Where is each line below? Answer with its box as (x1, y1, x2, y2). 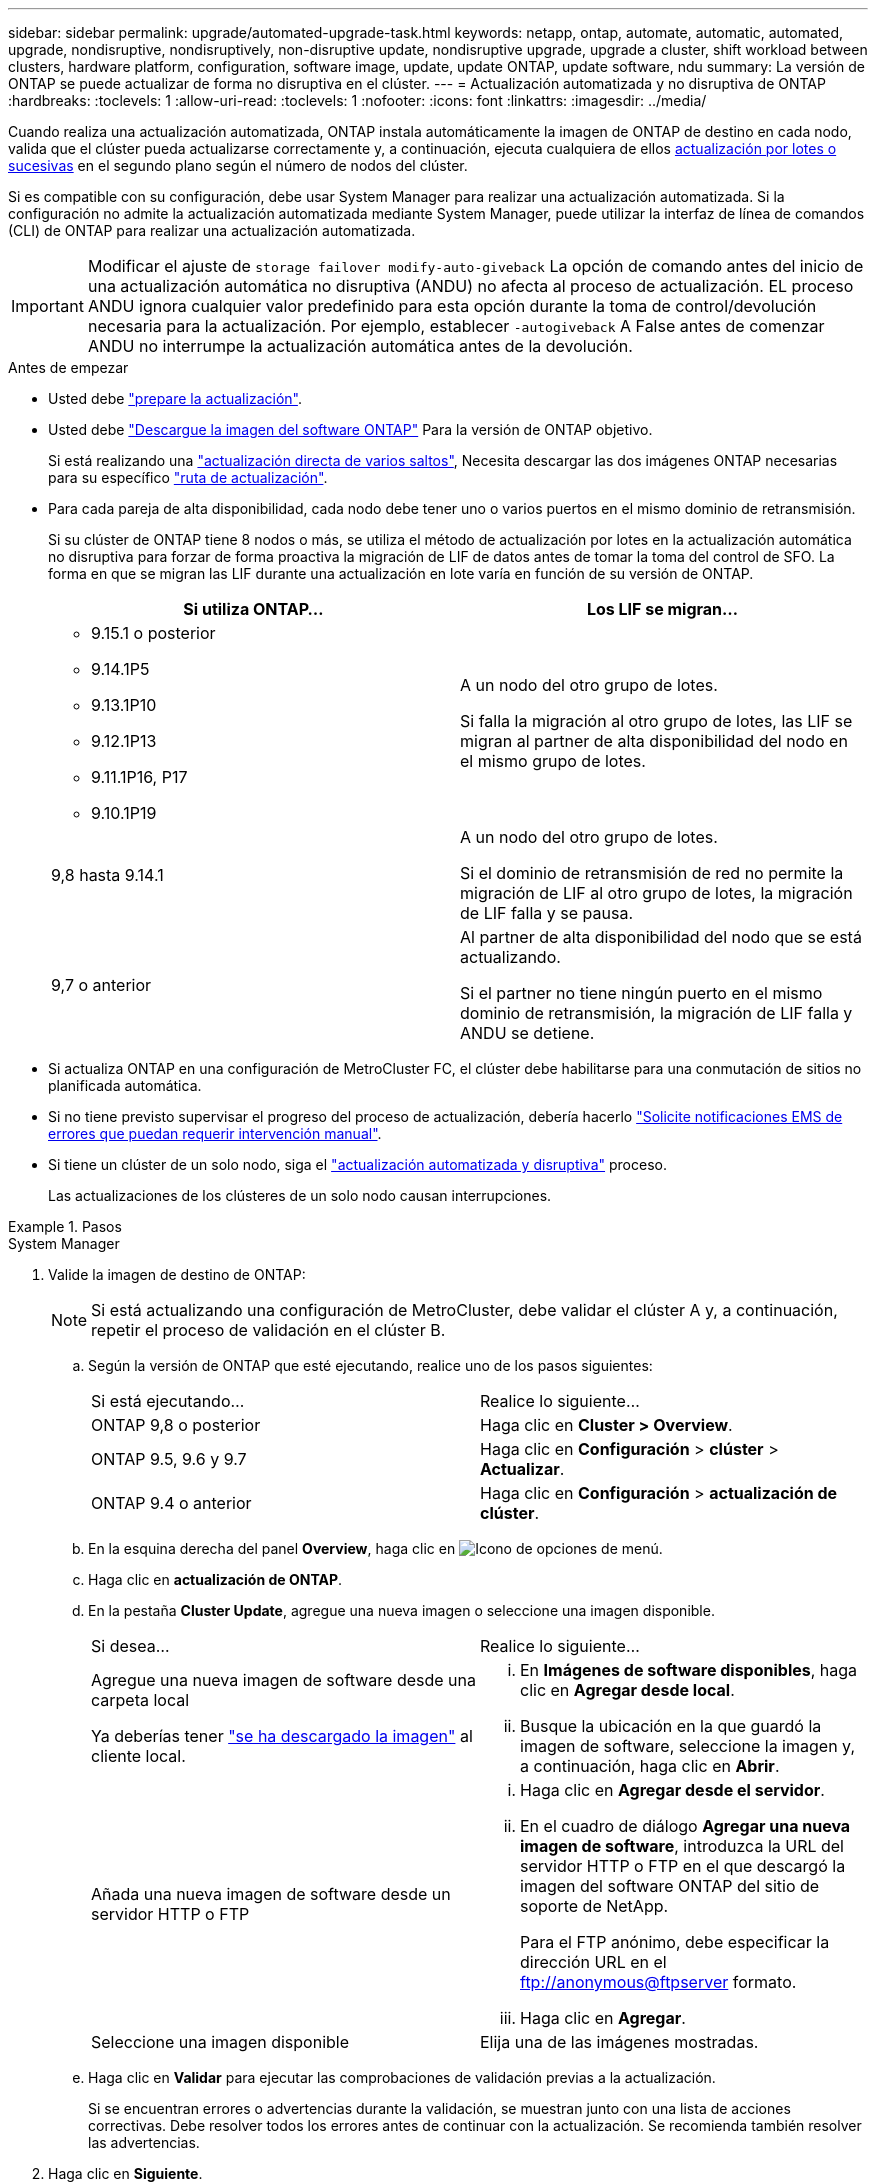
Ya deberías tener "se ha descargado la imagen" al (91, 1726, 473, 1746)
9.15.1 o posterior (91, 623, 216, 643)
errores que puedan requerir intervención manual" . (48, 1125, 382, 1142)
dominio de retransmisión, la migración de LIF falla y (460, 1003, 853, 1023)
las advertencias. (88, 2134, 200, 2151)
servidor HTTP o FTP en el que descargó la (520, 1856, 846, 1876)
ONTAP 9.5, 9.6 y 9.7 (91, 1449, 247, 1469)
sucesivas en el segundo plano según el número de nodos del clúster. (8, 157, 468, 174)
